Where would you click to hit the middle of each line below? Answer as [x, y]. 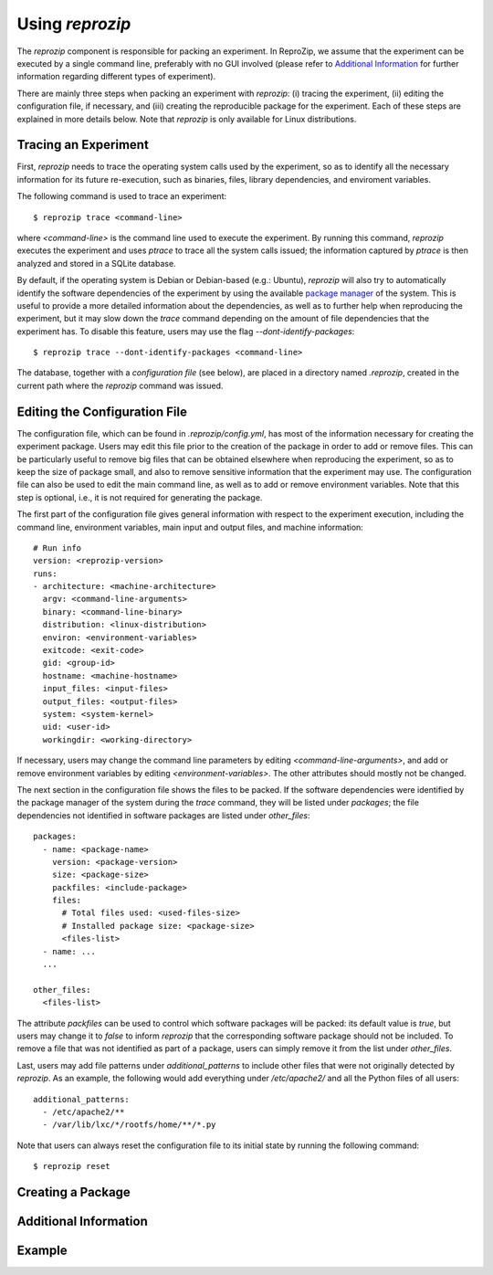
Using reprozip [74, 24]
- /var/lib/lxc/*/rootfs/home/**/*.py [129, 1125]
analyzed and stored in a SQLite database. [97, 263]
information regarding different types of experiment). [116, 77]
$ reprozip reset [72, 1166]
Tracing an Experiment [83, 145]
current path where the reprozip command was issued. [120, 385]
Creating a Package [74, 1192]
